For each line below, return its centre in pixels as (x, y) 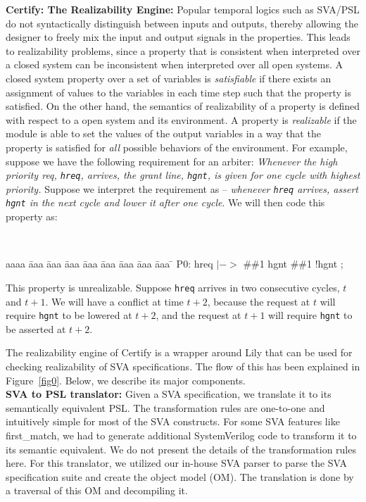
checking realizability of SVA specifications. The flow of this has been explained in (183, 366)
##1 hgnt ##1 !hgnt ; (293, 264)
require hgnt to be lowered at (69, 315)
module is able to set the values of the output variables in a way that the (163, 133)
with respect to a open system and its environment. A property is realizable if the (181, 119)
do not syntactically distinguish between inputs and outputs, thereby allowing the (182, 23)
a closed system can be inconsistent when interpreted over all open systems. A (174, 64)
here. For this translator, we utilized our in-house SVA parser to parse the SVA (177, 463)
